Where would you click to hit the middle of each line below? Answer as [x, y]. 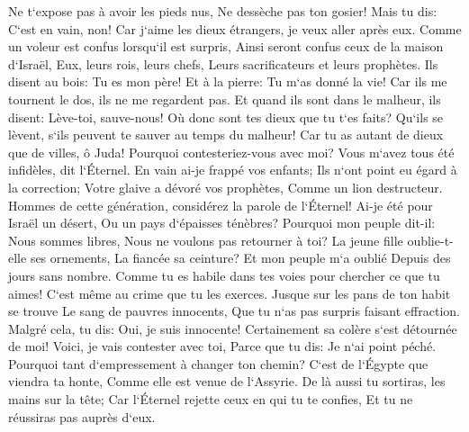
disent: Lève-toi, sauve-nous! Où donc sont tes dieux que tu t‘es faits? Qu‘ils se [226, 117]
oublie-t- [430, 240]
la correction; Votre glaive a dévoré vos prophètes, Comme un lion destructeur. [225, 187]
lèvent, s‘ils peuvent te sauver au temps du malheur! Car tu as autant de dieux [226, 135]
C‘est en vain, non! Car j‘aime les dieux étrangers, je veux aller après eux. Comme [235, 28]
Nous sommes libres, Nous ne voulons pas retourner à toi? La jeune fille [206, 240]
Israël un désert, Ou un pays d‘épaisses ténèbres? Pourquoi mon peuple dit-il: [222, 223]
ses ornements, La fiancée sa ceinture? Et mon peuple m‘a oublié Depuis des [240, 258]
